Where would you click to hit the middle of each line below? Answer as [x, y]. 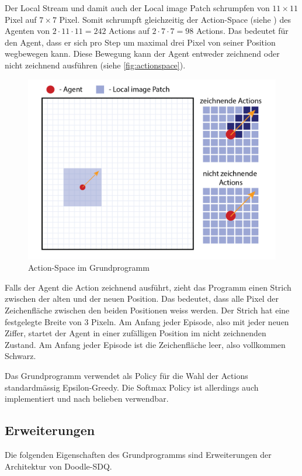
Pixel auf [21, 19]
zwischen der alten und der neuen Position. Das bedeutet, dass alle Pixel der [142, 299]
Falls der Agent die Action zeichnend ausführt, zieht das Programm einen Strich [148, 287]
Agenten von [27, 31]
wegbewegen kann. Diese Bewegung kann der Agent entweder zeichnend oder [142, 54]
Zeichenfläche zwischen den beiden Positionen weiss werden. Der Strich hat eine [147, 310]
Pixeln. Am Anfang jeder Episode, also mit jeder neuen [190, 321]
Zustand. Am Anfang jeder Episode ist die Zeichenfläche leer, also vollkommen [145, 344]
